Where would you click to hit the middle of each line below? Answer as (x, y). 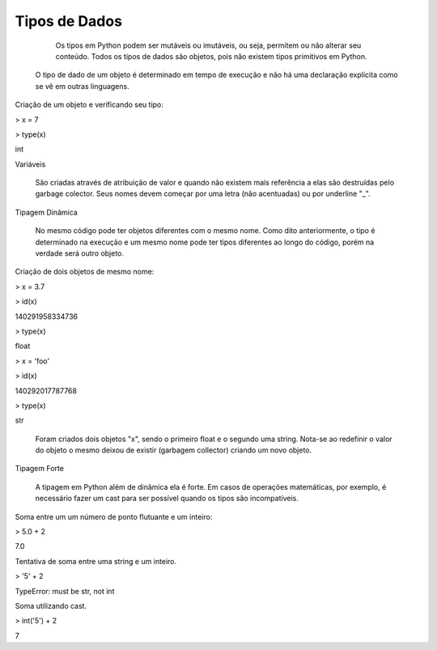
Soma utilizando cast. (51, 606)
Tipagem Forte (40, 469)
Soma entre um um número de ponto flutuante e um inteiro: (114, 516)
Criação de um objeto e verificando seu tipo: (89, 104)
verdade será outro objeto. (80, 253)
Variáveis (30, 164)
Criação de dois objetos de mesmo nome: (85, 272)
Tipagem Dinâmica (47, 212)
